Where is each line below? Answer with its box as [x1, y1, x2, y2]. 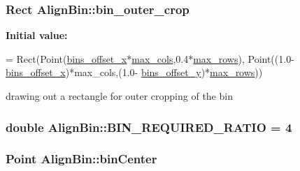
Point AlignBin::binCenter [6, 150, 157, 168]
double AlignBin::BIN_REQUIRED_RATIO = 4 [6, 118, 292, 135]
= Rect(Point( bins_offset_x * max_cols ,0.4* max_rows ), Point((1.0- [6, 51, 294, 66]
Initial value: [6, 28, 68, 43]
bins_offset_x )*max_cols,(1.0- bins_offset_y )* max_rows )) [6, 65, 263, 80]
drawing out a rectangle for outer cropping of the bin [6, 89, 233, 103]
